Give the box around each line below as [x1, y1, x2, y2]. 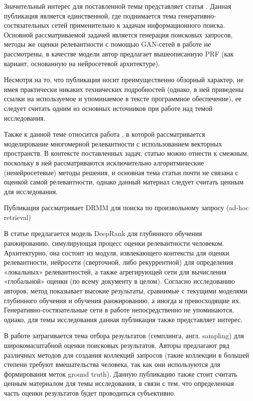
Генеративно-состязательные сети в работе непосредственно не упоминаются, [4, 305, 234, 315]
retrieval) [4, 212, 31, 222]
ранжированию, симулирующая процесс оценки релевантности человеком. [4, 238, 224, 248]
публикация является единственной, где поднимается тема [4, 10, 176, 20]
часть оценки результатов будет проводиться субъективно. [4, 387, 176, 398]
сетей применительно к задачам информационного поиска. [51, 20, 225, 30]
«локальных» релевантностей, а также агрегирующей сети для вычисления [4, 266, 227, 276]
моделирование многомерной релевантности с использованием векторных [4, 138, 222, 148]
